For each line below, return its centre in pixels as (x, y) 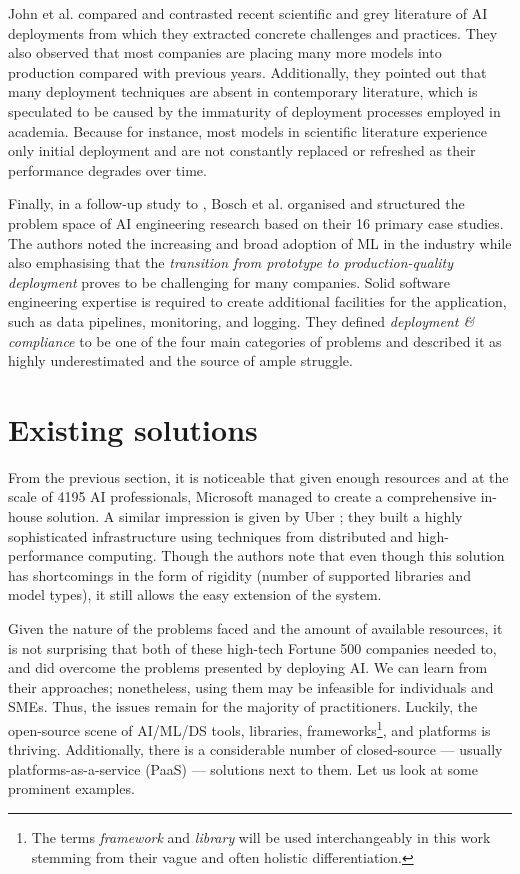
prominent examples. (71, 788)
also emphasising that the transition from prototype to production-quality (230, 262)
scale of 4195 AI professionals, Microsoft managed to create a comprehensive (242, 496)
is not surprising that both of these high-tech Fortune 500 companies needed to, (252, 647)
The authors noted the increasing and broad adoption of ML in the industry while (260, 242)
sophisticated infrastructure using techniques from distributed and (211, 535)
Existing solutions (133, 428)
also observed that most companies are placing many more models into (225, 52)
